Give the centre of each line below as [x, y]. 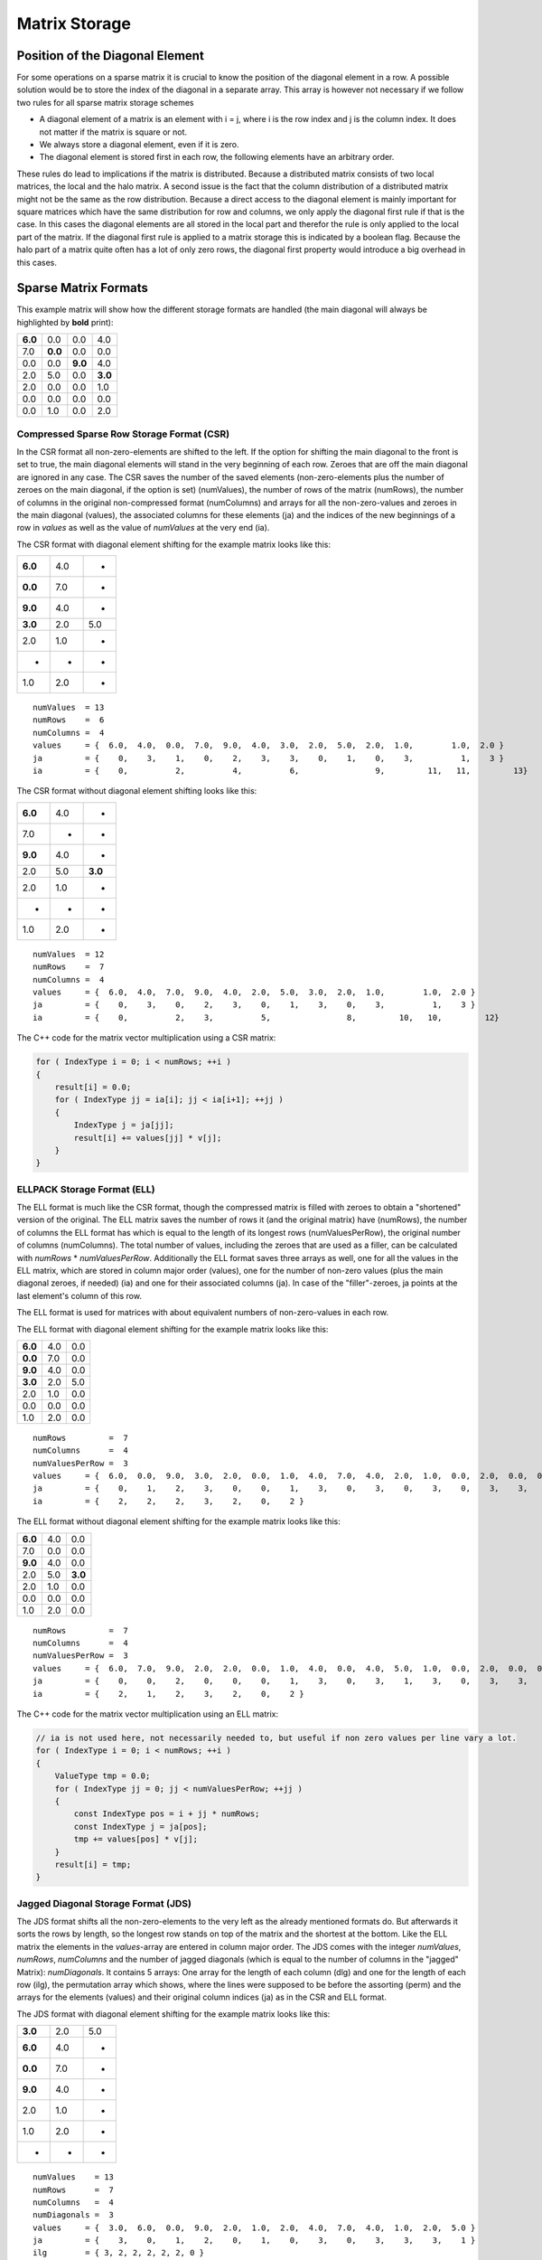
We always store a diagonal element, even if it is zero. [139, 145]
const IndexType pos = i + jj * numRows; [167, 1814]
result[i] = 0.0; [93, 1087]
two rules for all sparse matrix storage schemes [105, 102]
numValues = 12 [69, 954]
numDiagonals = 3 [74, 2215]
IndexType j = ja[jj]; [124, 1125]
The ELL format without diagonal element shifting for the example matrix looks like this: [178, 1521]
